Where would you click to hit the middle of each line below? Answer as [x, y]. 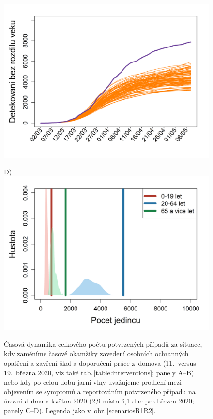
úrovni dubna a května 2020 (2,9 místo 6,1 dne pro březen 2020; [99, 401]
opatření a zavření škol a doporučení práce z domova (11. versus [100, 363]
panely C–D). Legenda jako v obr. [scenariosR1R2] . [80, 410]
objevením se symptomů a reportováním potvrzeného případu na [100, 391]
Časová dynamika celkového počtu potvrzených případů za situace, [103, 344]
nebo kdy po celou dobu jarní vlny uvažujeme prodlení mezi [93, 382]
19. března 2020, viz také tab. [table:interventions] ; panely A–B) [99, 372]
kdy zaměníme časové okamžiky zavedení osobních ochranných [96, 353]
